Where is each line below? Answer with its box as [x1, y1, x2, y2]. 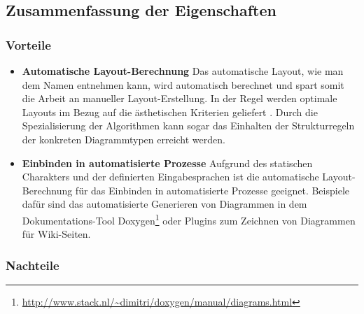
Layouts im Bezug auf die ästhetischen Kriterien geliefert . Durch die [22, 104, 318, 119]
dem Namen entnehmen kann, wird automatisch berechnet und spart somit [22, 77, 344, 92]
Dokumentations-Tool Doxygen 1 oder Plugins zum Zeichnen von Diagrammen [22, 210, 356, 227]
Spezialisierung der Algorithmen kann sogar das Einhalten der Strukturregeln [22, 118, 355, 133]
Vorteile [6, 36, 51, 53]
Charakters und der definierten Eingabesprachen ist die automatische [22, 169, 319, 184]
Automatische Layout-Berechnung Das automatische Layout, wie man [22, 64, 344, 78]
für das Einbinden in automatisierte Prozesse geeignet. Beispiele [75, 183, 349, 197]
